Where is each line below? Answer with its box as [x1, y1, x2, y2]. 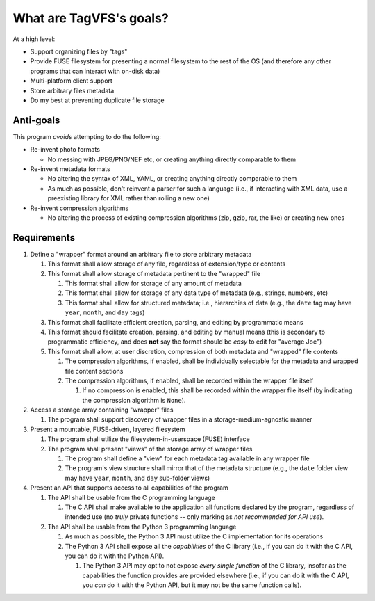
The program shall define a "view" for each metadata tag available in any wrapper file [65, 454, 310, 463]
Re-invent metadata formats [30, 164, 110, 173]
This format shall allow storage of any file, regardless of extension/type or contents [47, 259, 286, 268]
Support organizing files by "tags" [30, 47, 128, 56]
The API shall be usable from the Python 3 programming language [47, 522, 237, 531]
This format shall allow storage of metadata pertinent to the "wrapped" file [47, 269, 260, 278]
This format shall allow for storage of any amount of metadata [65, 279, 242, 287]
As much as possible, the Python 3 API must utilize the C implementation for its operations [65, 532, 324, 540]
